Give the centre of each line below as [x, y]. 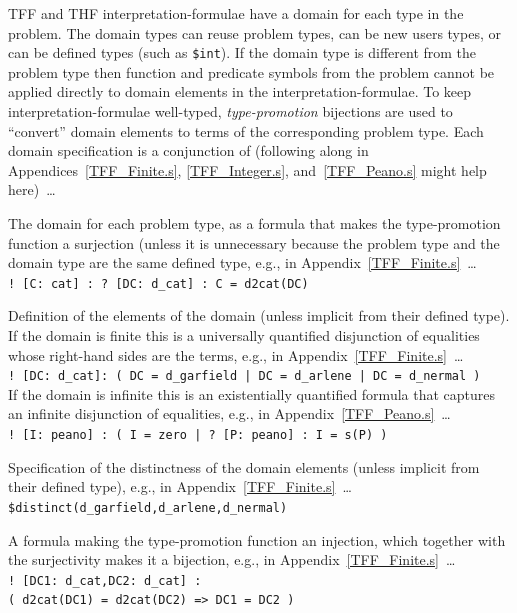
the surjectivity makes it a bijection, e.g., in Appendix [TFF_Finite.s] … [232, 559]
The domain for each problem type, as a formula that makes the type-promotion [254, 223]
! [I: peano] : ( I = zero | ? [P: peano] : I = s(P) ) [198, 435]
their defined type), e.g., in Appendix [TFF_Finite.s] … [180, 486]
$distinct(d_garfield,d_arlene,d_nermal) [148, 507]
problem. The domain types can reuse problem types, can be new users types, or [254, 32]
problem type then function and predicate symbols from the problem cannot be [251, 71]
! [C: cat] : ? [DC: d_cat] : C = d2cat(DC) [158, 283]
